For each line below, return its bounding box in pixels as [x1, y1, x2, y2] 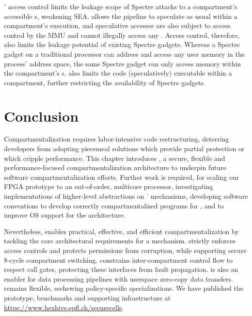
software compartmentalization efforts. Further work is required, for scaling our [4, 172, 239, 182]
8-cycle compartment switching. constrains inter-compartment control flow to [4, 254, 233, 265]
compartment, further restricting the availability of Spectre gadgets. [4, 77, 205, 87]
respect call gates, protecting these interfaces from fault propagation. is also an [4, 264, 238, 274]
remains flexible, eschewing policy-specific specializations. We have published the [4, 283, 243, 293]
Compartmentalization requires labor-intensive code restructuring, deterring [4, 134, 229, 144]
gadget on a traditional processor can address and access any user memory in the [4, 48, 245, 59]
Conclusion [4, 106, 79, 126]
